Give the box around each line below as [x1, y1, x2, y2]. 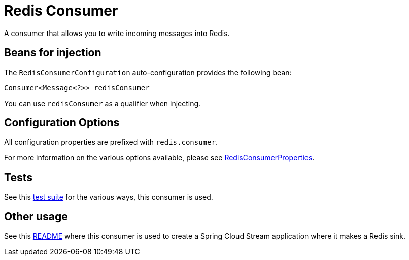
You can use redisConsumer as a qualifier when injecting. [4, 99, 201, 108]
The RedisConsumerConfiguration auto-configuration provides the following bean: [4, 68, 292, 77]
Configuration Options [4, 116, 120, 129]
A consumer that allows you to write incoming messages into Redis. [4, 28, 230, 38]
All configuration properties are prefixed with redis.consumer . [4, 138, 218, 147]
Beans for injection [4, 46, 101, 59]
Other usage [4, 210, 68, 223]
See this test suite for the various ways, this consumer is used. [4, 192, 213, 202]
